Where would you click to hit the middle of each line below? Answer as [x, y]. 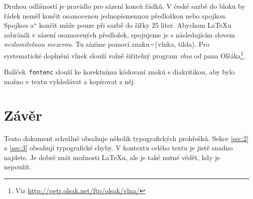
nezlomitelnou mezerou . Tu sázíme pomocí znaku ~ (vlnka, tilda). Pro [107, 44]
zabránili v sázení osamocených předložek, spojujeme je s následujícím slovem [119, 34]
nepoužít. [18, 167]
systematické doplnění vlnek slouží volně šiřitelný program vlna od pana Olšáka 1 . [125, 55]
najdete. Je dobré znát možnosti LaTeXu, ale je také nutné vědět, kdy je [112, 157]
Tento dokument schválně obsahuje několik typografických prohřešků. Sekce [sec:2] [126, 138]
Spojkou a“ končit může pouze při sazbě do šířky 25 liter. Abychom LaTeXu [118, 25]
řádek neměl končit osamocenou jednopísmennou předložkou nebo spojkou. [116, 15]
